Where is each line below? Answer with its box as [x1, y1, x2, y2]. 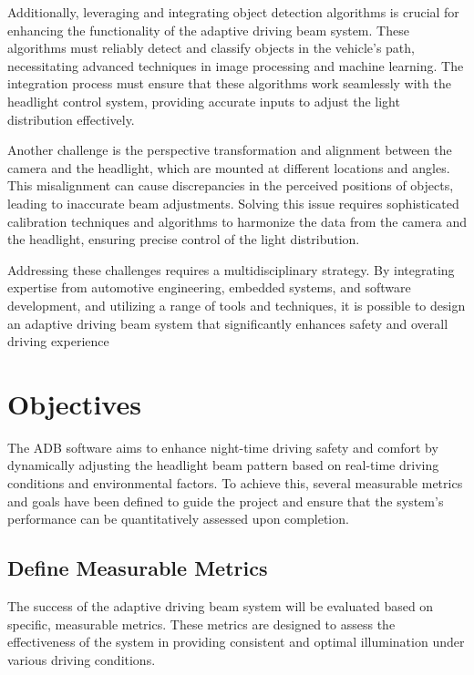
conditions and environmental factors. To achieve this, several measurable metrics [7, 474, 463, 492]
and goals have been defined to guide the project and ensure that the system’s [7, 491, 444, 510]
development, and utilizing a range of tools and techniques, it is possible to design [7, 295, 466, 314]
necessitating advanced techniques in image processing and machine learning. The [7, 56, 464, 75]
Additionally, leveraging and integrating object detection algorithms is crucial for [7, 3, 459, 21]
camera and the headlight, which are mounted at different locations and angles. [7, 158, 450, 177]
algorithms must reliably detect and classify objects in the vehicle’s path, [7, 38, 415, 57]
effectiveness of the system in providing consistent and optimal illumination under [7, 632, 465, 651]
